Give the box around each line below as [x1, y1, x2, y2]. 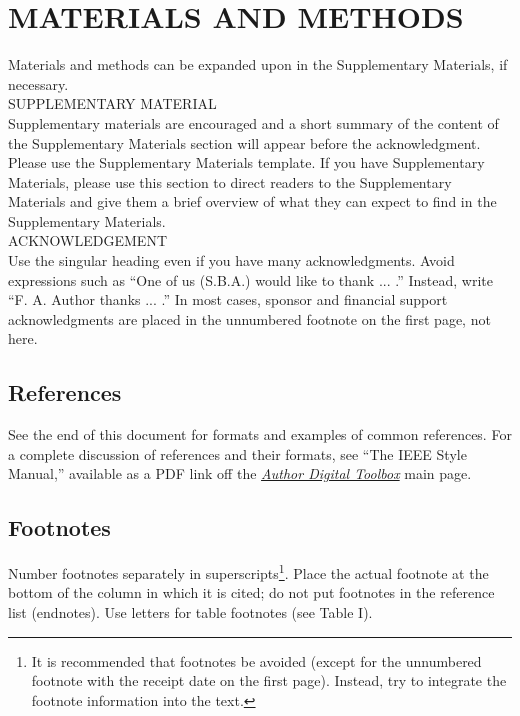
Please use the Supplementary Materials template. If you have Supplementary [8, 152, 485, 173]
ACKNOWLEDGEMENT [8, 230, 167, 251]
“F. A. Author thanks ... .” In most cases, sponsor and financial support [8, 289, 448, 310]
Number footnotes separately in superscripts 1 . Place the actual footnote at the [8, 560, 489, 583]
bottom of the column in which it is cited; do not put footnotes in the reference [8, 582, 495, 603]
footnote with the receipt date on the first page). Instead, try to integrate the [31, 670, 507, 691]
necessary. [8, 73, 69, 94]
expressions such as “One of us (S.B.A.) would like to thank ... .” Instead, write [8, 269, 493, 290]
